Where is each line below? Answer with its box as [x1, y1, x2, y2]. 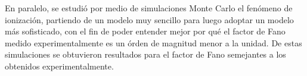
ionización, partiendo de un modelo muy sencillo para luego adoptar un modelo [5, 13, 294, 26]
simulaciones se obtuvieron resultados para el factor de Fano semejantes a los [5, 48, 286, 61]
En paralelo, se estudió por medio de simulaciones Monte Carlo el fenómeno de [5, 2, 293, 14]
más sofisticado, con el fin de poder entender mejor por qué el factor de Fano [5, 25, 286, 37]
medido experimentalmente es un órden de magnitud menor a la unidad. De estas [5, 36, 302, 49]
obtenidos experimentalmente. [5, 59, 114, 72]
